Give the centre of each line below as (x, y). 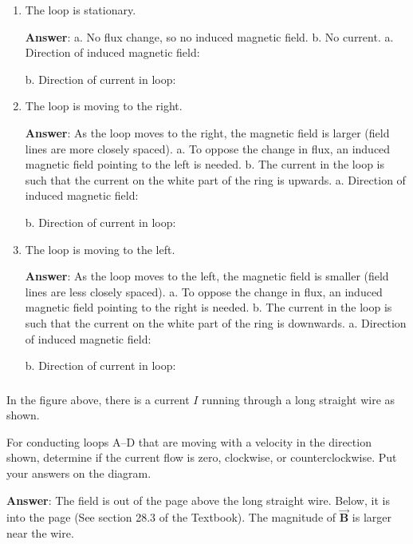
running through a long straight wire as (299, 399)
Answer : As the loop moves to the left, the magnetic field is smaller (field (207, 276)
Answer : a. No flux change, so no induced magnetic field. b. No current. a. (209, 36)
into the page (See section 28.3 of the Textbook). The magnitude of (171, 517)
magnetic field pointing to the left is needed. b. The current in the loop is (205, 164)
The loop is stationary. (81, 10)
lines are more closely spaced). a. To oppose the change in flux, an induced (208, 148)
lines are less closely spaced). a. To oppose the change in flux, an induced (204, 291)
